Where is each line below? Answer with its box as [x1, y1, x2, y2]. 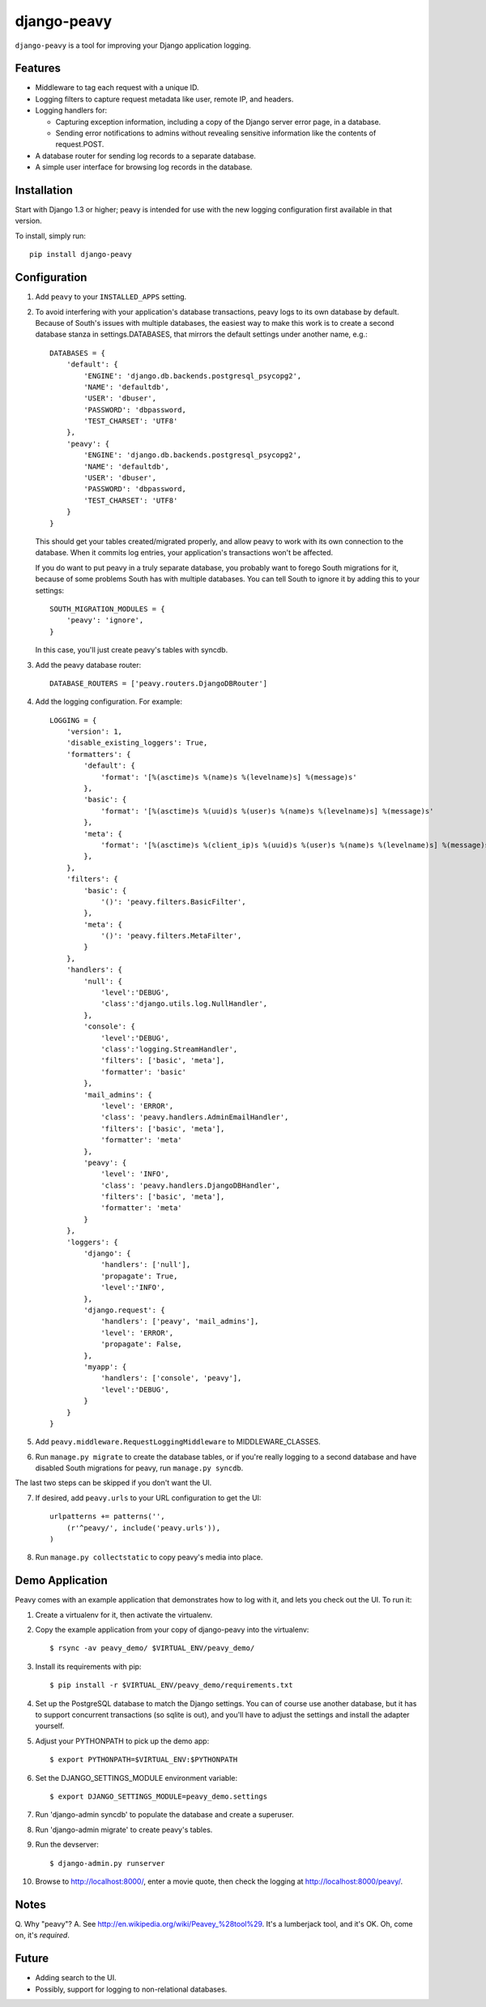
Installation [15, 183, 73, 197]
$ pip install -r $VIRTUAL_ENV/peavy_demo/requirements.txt [49, 1680, 293, 1690]
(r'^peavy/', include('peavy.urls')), [66, 1523, 221, 1532]
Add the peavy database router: [35, 660, 142, 670]
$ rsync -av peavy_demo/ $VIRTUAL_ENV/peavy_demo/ [49, 1644, 255, 1653]
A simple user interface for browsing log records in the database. [35, 162, 253, 172]
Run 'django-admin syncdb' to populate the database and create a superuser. [35, 1810, 295, 1820]
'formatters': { [66, 750, 131, 759]
